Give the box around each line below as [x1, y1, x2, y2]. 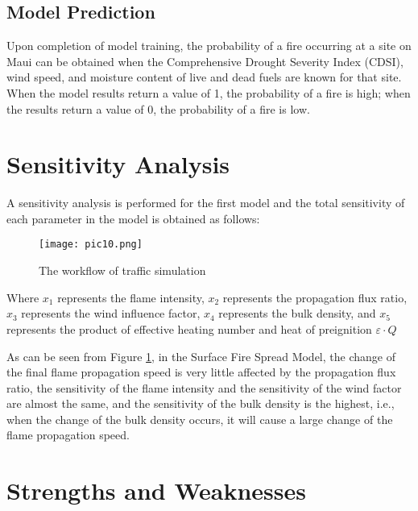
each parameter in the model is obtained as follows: [6, 210, 260, 226]
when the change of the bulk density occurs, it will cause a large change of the [6, 410, 393, 427]
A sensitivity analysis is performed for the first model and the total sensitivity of [6, 194, 405, 211]
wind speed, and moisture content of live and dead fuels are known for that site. [6, 69, 402, 85]
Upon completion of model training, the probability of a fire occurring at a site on [6, 37, 412, 54]
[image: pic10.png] [39, 239, 143, 251]
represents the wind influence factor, [21, 305, 201, 322]
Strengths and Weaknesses [6, 474, 306, 507]
